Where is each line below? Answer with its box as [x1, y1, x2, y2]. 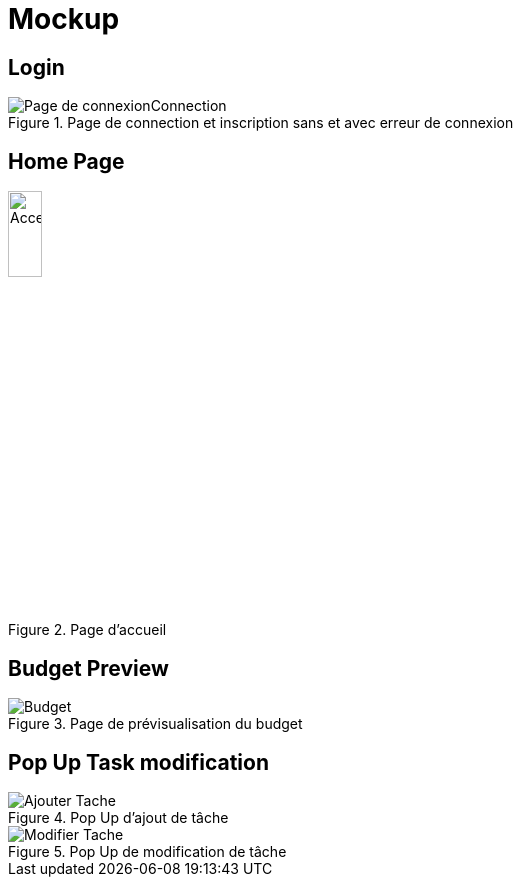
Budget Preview [8, 655, 169, 681]
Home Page [8, 148, 125, 174]
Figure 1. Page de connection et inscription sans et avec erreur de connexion [8, 114, 514, 132]
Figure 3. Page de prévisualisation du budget [8, 715, 303, 733]
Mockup [8, 2, 120, 36]
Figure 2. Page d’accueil [8, 621, 167, 639]
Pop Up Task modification [8, 749, 269, 775]
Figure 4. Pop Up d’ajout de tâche [8, 809, 229, 827]
